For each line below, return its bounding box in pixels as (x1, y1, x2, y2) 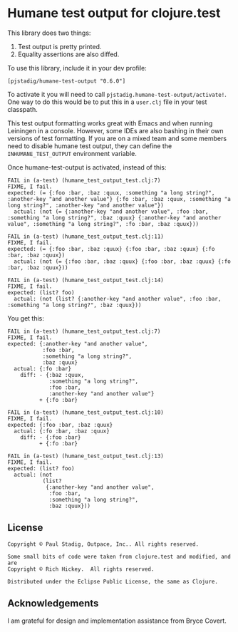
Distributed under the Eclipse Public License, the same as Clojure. (7, 578, 219, 585)
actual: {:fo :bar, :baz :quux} (14, 428, 110, 435)
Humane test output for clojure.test (7, 5, 221, 21)
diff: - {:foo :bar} (20, 433, 81, 441)
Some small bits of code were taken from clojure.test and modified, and (7, 553, 232, 560)
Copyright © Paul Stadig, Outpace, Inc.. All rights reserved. (7, 540, 200, 548)
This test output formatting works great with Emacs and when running (7, 119, 213, 128)
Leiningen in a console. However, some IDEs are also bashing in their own (7, 126, 224, 135)
